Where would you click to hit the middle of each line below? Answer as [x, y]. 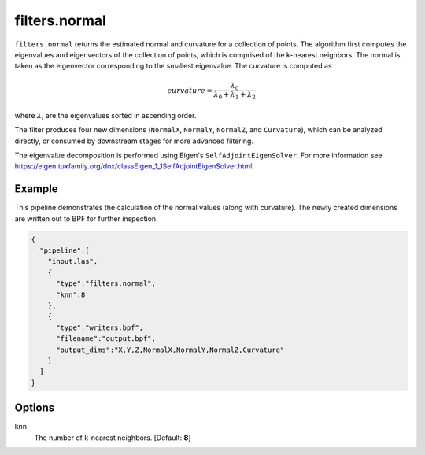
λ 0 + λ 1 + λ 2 [235, 96]
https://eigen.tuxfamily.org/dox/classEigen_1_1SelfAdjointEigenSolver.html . [135, 166]
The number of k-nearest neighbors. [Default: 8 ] [113, 438]
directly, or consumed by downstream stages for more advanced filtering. [134, 141]
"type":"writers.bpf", [100, 327]
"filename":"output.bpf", [106, 339]
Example [36, 189]
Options [35, 408]
